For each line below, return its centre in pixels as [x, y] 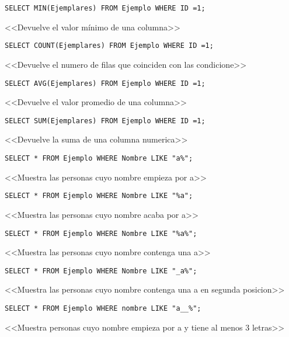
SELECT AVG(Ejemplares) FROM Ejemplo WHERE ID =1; [105, 83]
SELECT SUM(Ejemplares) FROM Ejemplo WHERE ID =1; [105, 121]
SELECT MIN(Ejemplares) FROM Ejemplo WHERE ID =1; [105, 8]
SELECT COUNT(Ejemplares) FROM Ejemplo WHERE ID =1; [109, 46]
